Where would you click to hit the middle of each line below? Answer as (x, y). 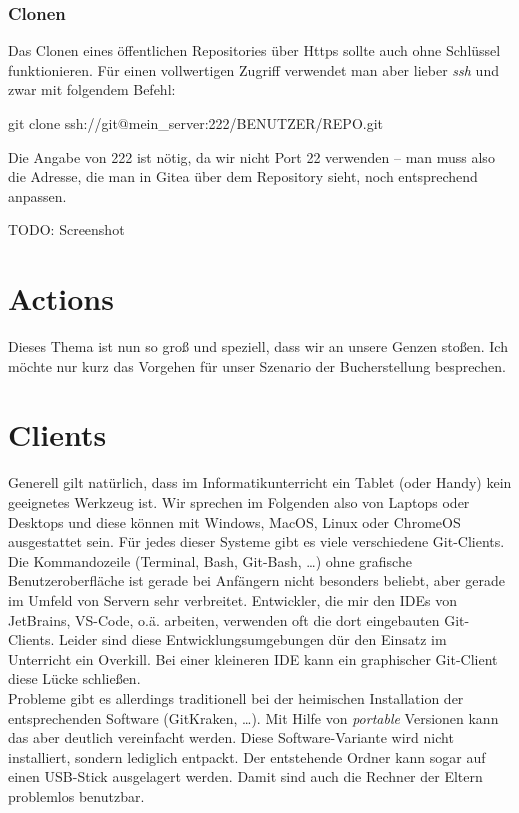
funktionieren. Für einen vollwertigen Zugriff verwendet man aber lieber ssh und (253, 69)
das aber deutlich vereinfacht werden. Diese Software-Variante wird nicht (231, 737)
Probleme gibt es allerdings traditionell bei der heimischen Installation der (236, 697)
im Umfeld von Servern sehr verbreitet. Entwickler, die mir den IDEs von (233, 599)
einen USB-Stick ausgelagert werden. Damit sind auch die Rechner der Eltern (245, 776)
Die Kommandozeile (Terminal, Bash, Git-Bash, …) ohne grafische (210, 560)
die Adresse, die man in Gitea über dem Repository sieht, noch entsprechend (243, 176)
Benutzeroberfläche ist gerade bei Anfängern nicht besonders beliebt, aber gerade (256, 580)
